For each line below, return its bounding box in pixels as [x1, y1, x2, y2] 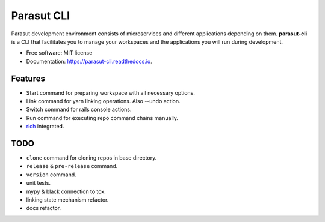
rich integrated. [26, 123, 64, 130]
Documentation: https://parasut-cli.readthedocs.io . [26, 58, 153, 65]
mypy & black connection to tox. [26, 188, 107, 195]
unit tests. [26, 179, 51, 187]
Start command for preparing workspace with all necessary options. [26, 89, 195, 96]
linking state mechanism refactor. [26, 196, 109, 203]
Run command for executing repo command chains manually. [26, 114, 179, 121]
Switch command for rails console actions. [26, 106, 132, 113]
